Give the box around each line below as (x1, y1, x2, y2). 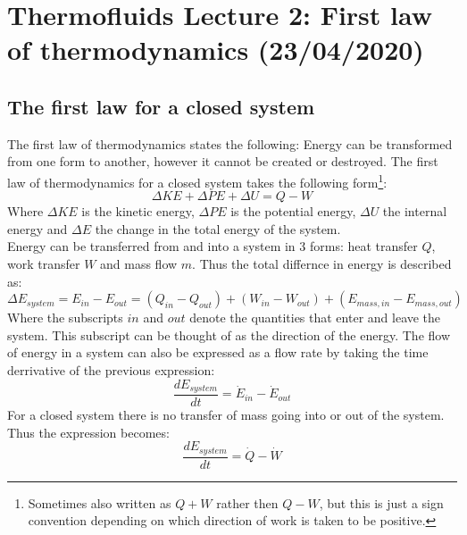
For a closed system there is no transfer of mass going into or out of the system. (7, 405, 445, 424)
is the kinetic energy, (81, 202, 195, 221)
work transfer (7, 254, 80, 272)
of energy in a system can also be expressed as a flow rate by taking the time (7, 343, 429, 362)
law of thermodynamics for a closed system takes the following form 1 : (7, 170, 388, 191)
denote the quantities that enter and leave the (189, 308, 441, 327)
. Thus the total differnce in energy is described (192, 254, 452, 272)
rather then (216, 493, 279, 512)
